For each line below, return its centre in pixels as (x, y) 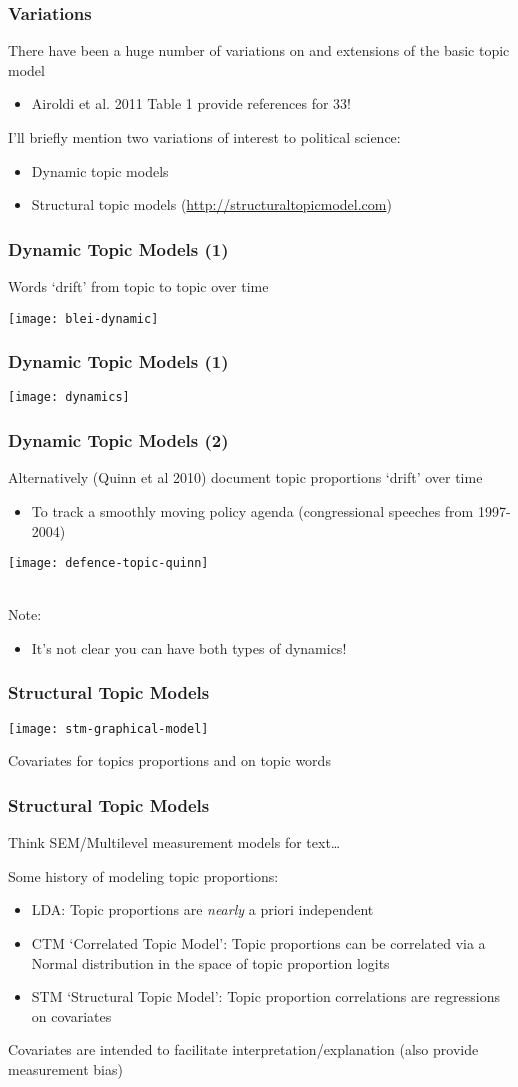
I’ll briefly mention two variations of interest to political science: (204, 137)
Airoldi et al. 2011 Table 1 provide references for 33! (191, 103)
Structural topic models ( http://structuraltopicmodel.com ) (211, 204)
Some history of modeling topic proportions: (143, 875)
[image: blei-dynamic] (83, 318)
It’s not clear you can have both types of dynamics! (189, 647)
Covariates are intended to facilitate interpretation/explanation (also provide (243, 1049)
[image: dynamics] (69, 397)
